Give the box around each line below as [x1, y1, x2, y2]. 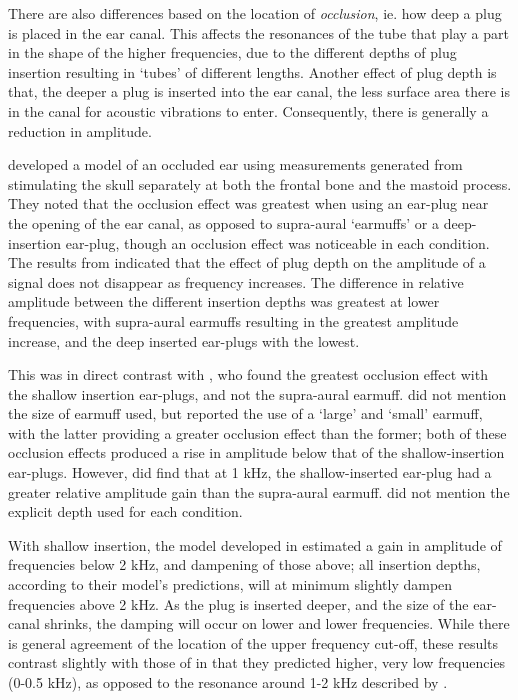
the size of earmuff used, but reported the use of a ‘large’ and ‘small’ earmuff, [8, 403, 483, 424]
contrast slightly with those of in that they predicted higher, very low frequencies [8, 652, 506, 673]
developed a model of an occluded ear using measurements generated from [8, 154, 463, 175]
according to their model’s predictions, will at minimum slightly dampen [8, 574, 453, 595]
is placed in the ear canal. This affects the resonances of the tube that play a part [8, 22, 509, 43]
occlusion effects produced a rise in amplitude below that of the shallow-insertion [8, 442, 505, 463]
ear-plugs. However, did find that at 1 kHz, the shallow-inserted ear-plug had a [8, 462, 492, 483]
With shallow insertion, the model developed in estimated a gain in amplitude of [8, 534, 502, 555]
